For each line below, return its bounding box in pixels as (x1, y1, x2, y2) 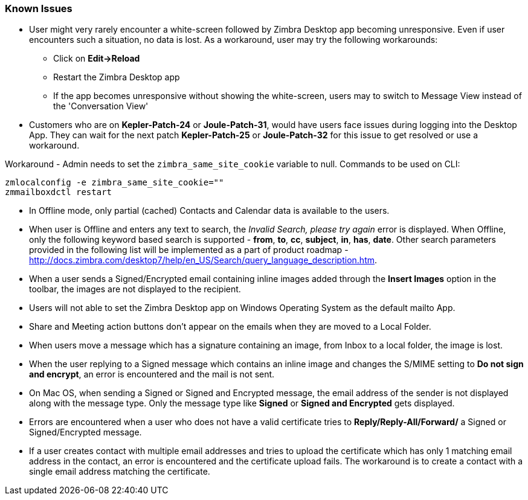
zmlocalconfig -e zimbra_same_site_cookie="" (5, 178, 224, 188)
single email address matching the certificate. (29, 466, 210, 477)
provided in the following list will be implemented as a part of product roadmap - (29, 245, 349, 255)
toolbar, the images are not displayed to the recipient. (29, 284, 241, 295)
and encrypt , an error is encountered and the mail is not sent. (29, 369, 275, 380)
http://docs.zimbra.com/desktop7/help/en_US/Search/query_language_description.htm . (29, 255, 378, 266)
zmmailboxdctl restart (5, 187, 112, 197)
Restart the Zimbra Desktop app (53, 72, 180, 83)
